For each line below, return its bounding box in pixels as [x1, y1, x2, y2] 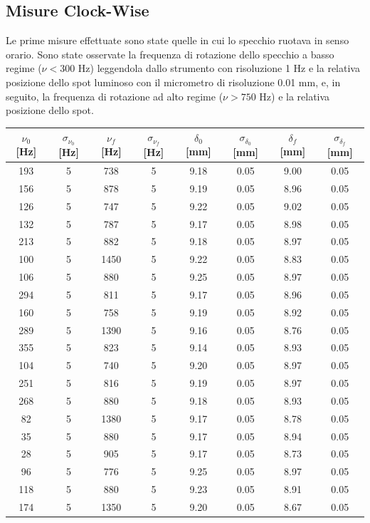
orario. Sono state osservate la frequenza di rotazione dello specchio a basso [6, 46, 334, 61]
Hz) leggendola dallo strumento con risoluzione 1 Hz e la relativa [78, 61, 360, 76]
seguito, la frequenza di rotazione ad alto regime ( [6, 88, 223, 103]
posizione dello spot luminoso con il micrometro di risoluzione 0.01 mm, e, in [6, 74, 341, 89]
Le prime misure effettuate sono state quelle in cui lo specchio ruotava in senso [6, 33, 349, 48]
